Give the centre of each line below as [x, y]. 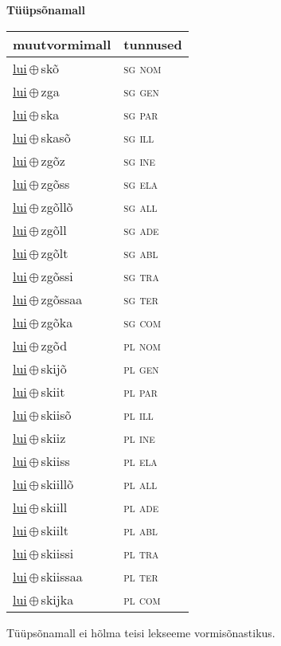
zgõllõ [57, 206]
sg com [142, 322]
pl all [140, 484]
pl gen [141, 368]
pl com [142, 599]
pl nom [142, 345]
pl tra [141, 553]
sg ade [141, 229]
